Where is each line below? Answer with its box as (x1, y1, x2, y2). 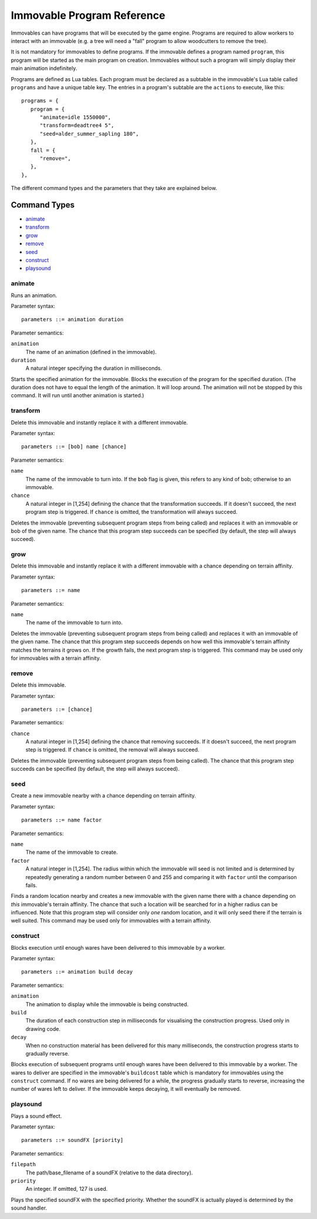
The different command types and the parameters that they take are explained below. (11, 185, 217, 192)
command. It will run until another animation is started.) (11, 392, 144, 399)
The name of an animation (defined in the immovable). (25, 348, 157, 355)
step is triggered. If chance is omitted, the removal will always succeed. (25, 746, 200, 753)
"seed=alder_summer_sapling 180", (39, 130, 139, 137)
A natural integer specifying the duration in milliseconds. (25, 365, 163, 372)
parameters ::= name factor (21, 817, 102, 823)
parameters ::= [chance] (21, 706, 93, 713)
